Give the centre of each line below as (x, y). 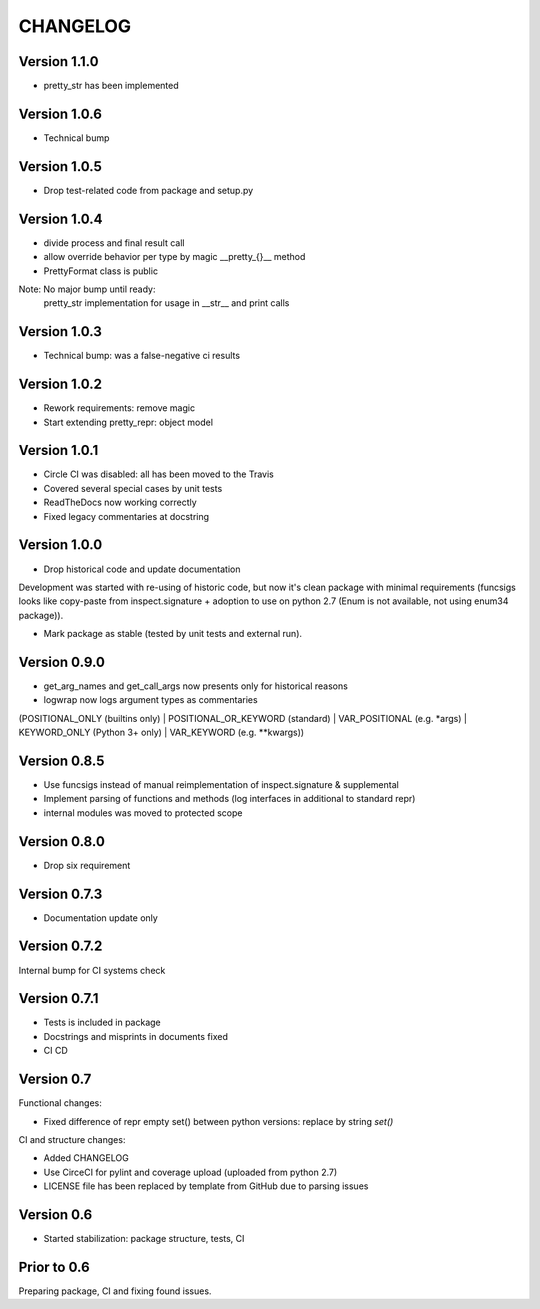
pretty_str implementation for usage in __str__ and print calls (166, 303)
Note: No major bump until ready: (87, 289)
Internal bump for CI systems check (92, 970)
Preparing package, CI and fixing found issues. (115, 1291)
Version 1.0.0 (60, 545)
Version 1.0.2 (60, 384)
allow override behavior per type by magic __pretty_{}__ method (174, 257)
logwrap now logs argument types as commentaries (151, 700)
